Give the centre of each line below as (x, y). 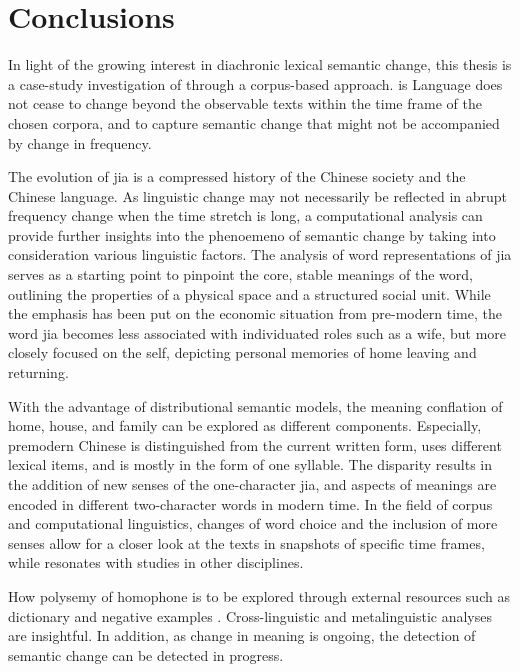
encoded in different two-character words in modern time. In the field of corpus (250, 503)
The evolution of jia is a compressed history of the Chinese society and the (237, 176)
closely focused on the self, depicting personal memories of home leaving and (242, 352)
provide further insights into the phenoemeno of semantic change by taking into (252, 234)
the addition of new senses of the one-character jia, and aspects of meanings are (252, 484)
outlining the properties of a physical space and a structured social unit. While (249, 293)
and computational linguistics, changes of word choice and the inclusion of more (253, 523)
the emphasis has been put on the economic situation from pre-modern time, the (255, 313)
